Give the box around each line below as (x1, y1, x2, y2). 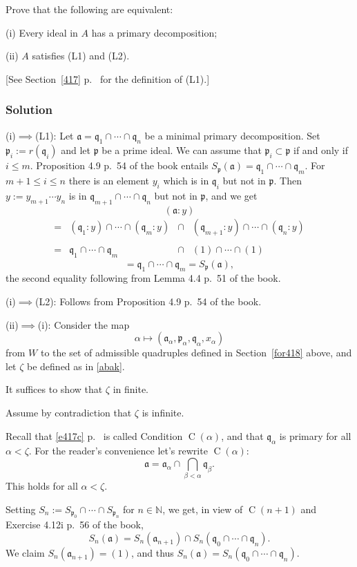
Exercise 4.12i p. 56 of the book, (6, 517, 144, 532)
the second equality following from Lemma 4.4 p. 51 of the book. (6, 271, 281, 285)
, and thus (131, 545, 174, 559)
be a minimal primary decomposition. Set (144, 128, 320, 142)
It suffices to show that (6, 382, 103, 396)
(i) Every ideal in (6, 25, 78, 39)
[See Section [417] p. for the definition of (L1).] (6, 71, 210, 86)
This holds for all (6, 479, 78, 493)
